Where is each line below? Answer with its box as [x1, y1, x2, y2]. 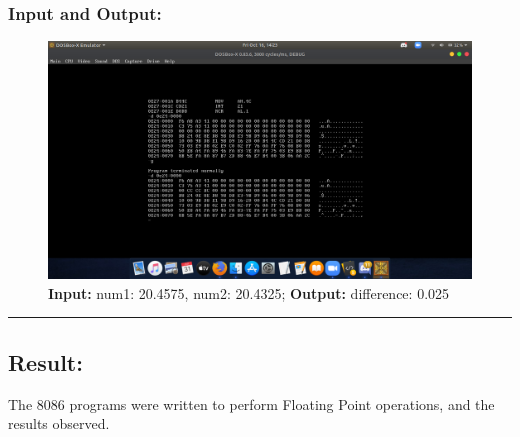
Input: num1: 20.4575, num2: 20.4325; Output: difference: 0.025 [48, 282, 450, 303]
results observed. [8, 413, 110, 434]
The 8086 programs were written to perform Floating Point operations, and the [8, 393, 495, 414]
